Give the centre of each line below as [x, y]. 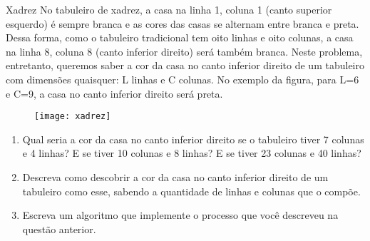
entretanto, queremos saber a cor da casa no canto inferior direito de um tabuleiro [185, 65]
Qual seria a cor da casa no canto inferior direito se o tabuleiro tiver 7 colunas [193, 139]
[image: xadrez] [73, 117]
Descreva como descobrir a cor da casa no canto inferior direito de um [175, 177]
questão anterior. [59, 229]
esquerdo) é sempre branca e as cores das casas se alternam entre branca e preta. [183, 23]
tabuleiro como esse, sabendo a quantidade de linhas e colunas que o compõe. [191, 191]
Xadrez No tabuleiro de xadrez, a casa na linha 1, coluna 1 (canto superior [169, 9]
